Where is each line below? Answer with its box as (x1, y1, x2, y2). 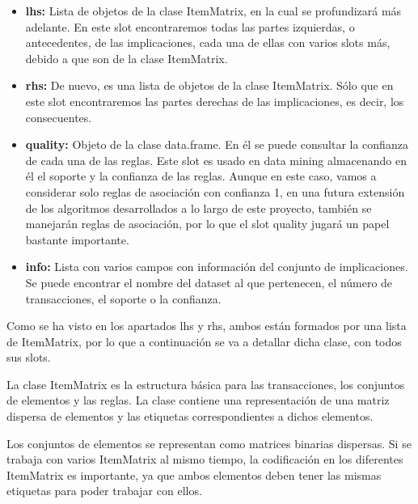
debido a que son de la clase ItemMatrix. (25, 49, 228, 66)
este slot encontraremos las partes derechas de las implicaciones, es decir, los (25, 92, 404, 109)
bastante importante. (25, 231, 129, 248)
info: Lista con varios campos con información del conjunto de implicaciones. (25, 258, 408, 275)
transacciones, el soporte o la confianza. (25, 290, 222, 307)
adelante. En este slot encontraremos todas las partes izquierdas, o (25, 18, 355, 35)
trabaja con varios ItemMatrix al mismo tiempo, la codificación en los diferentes (6, 451, 403, 468)
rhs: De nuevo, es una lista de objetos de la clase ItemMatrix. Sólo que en (25, 77, 394, 94)
